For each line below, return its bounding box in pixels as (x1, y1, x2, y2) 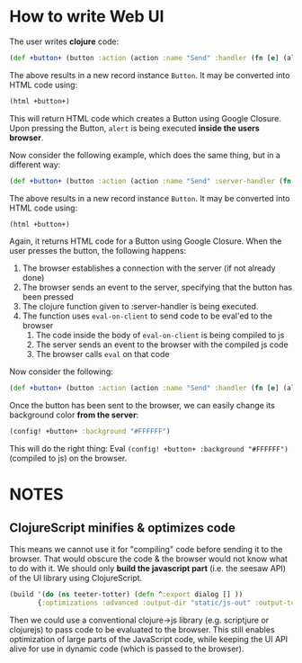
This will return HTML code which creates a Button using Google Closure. (9, 112, 281, 123)
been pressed (22, 291, 75, 302)
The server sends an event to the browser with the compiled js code (35, 339, 289, 350)
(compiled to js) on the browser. (9, 452, 128, 464)
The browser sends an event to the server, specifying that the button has (22, 282, 293, 293)
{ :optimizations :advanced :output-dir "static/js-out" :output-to (37, 598, 296, 608)
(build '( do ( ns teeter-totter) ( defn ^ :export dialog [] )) (9, 590, 244, 599)
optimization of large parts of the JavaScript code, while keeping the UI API (9, 633, 289, 644)
